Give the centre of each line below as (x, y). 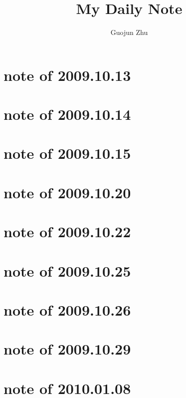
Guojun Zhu (129, 32)
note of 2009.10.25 (67, 270)
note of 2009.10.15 (67, 153)
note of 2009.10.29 (67, 349)
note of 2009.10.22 (67, 231)
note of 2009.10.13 (67, 75)
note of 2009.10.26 (67, 309)
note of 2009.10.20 (67, 192)
